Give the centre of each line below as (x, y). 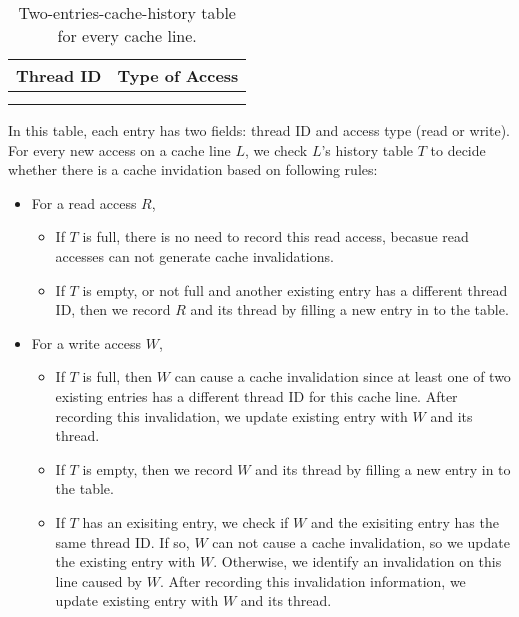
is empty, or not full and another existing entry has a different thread (295, 289)
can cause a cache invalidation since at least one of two (342, 376)
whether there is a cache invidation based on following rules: (193, 169)
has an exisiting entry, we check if (185, 521)
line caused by (99, 580)
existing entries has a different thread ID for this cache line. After (256, 395)
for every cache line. (127, 35)
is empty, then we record (157, 468)
